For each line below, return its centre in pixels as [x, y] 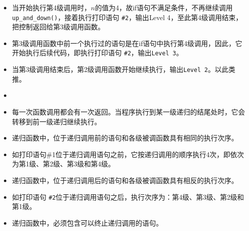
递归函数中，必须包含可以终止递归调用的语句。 [87, 222]
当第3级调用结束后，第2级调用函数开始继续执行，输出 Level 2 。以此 [120, 69]
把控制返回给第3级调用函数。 [58, 27]
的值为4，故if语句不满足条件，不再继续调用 [164, 7]
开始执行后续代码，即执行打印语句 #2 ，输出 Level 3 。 [97, 53]
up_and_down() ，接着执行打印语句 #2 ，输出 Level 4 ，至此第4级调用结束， [127, 17]
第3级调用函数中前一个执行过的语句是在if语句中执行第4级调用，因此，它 [127, 43]
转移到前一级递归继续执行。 [57, 121]
